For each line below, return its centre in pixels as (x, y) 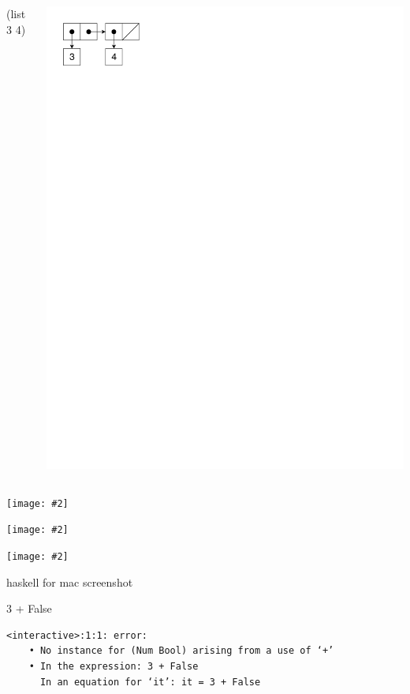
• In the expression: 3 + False (114, 666)
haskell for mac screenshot (70, 581)
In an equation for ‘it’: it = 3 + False (150, 682)
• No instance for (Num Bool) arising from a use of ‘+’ (181, 651)
